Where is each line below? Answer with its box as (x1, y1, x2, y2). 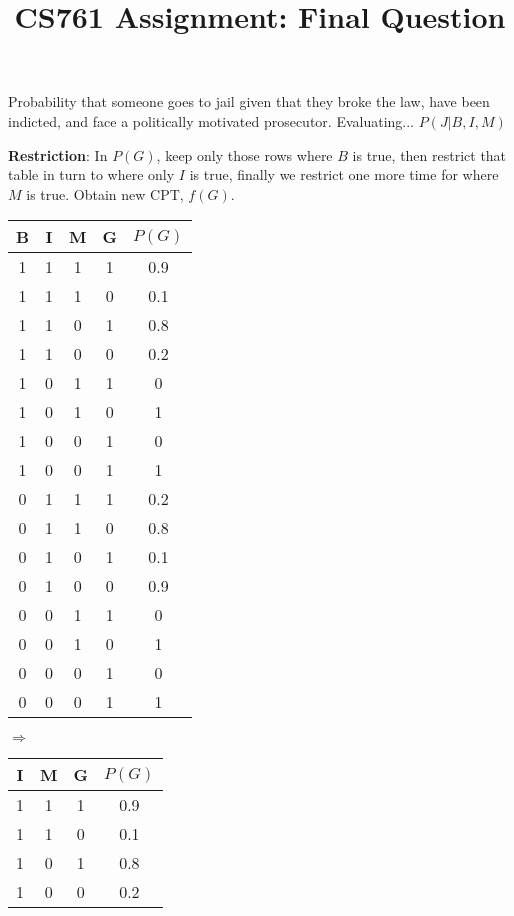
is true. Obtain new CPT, (26, 183, 184, 204)
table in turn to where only (8, 164, 175, 185)
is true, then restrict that (352, 144, 507, 165)
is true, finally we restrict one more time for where (189, 164, 499, 185)
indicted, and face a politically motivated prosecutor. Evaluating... (8, 110, 415, 131)
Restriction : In (8, 144, 108, 165)
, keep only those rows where (156, 144, 333, 165)
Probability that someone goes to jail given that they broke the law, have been (8, 91, 490, 112)
